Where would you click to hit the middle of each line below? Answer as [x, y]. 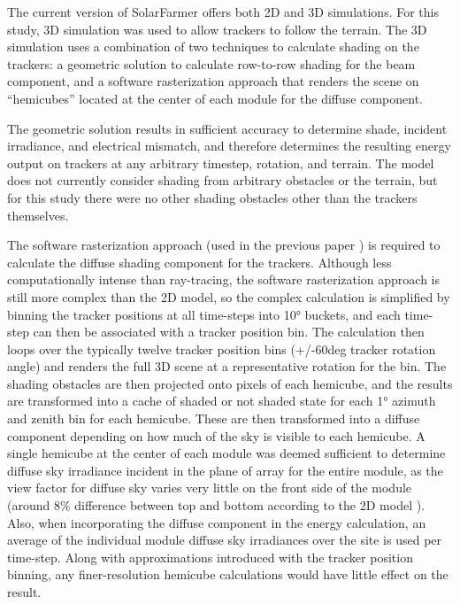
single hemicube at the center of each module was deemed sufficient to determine [226, 453]
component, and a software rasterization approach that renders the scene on [213, 81]
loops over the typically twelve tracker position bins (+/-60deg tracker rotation [222, 348]
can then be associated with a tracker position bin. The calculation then [229, 332]
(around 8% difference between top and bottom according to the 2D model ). [216, 505]
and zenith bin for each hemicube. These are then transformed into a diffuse [214, 418]
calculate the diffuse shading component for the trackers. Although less [199, 262]
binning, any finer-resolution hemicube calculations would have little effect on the [228, 574]
